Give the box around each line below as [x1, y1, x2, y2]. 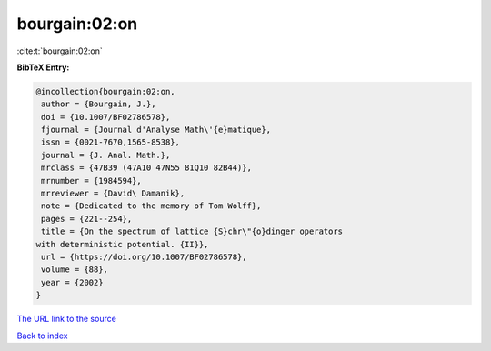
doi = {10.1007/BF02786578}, [41, 112, 171, 122]
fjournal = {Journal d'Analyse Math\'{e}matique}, [41, 125, 272, 135]
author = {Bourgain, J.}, [41, 99, 156, 109]
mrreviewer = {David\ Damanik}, [41, 188, 185, 199]
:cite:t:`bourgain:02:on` [16, 45, 104, 56]
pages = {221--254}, [41, 214, 133, 224]
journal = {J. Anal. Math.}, [41, 150, 171, 160]
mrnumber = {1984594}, [41, 175, 143, 186]
